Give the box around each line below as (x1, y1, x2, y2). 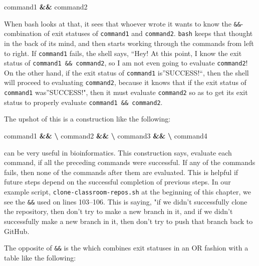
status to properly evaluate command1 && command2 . (4, 96, 163, 107)
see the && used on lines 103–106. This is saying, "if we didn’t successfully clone (4, 196, 247, 206)
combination (4, 28, 42, 38)
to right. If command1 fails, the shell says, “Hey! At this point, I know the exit (4, 47, 242, 58)
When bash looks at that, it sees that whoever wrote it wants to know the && (4, 18, 241, 28)
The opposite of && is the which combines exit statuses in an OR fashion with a (4, 242, 248, 253)
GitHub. (4, 225, 30, 236)
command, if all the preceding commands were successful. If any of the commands (4, 157, 255, 167)
